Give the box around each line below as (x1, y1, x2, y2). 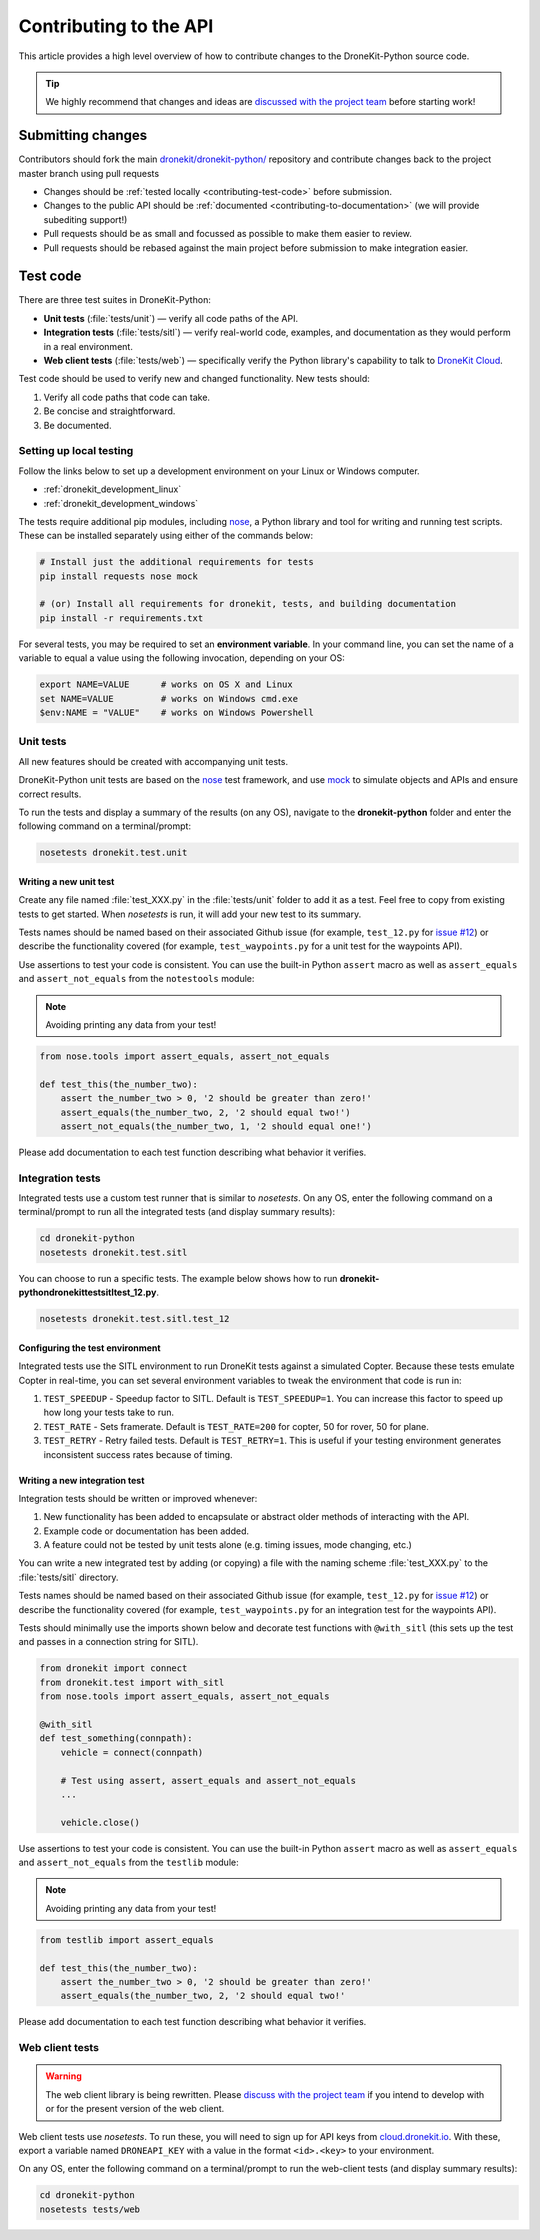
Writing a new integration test (18, 1474, 145, 1486)
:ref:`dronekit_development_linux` (43, 483, 182, 495)
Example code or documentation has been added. (43, 1525, 250, 1537)
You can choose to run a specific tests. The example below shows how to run (18, 1272, 338, 1284)
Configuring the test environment (18, 1341, 161, 1354)
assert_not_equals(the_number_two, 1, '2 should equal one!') (60, 1120, 372, 1132)
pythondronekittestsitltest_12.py (18, 1286, 157, 1299)
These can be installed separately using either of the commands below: (18, 530, 314, 542)
